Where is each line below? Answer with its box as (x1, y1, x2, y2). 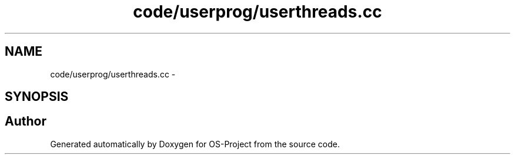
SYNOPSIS (5, 89, 69, 104)
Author (5, 114, 46, 129)
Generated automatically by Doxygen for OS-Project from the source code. (50, 138, 340, 149)
